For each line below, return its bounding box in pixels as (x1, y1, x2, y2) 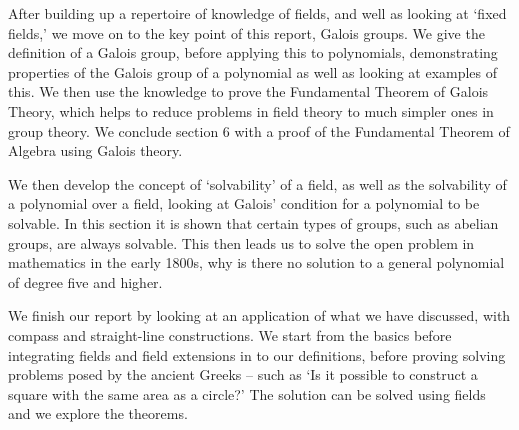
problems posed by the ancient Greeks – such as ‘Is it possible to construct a (8, 364, 478, 385)
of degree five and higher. (8, 271, 163, 292)
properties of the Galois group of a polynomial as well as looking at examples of (8, 61, 498, 82)
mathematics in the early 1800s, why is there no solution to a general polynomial (8, 252, 505, 273)
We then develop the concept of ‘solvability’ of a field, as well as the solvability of (8, 173, 507, 194)
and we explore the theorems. (8, 403, 188, 424)
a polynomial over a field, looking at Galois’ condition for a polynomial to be (8, 193, 480, 214)
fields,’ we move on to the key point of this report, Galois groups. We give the (8, 22, 485, 43)
